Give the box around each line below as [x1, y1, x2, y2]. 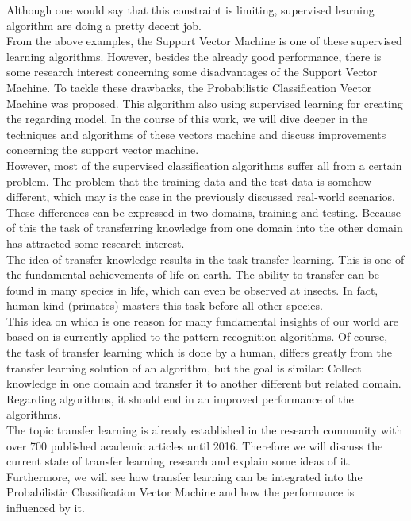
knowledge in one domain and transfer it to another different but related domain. [6, 375, 401, 392]
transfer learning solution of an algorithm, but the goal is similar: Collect [6, 359, 362, 376]
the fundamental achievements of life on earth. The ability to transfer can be [6, 266, 380, 283]
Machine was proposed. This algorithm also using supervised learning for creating [6, 95, 403, 111]
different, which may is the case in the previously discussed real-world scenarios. [6, 188, 395, 205]
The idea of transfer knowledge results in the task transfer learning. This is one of [6, 250, 405, 267]
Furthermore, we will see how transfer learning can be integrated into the [6, 468, 363, 484]
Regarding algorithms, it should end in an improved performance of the [6, 390, 354, 407]
